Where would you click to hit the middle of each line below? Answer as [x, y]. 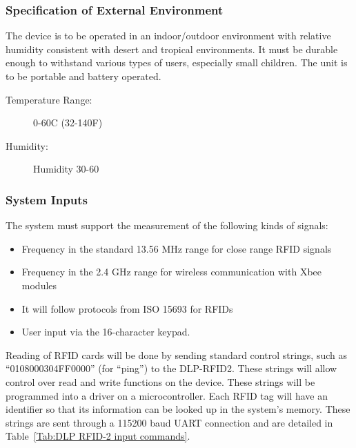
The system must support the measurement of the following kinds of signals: [167, 225]
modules [39, 285]
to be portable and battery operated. [83, 76]
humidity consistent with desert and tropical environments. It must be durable [172, 49]
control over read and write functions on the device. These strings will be [160, 381]
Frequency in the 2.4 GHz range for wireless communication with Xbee [171, 272]
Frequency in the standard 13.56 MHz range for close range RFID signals [177, 248]
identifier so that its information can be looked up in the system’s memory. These [178, 409]
